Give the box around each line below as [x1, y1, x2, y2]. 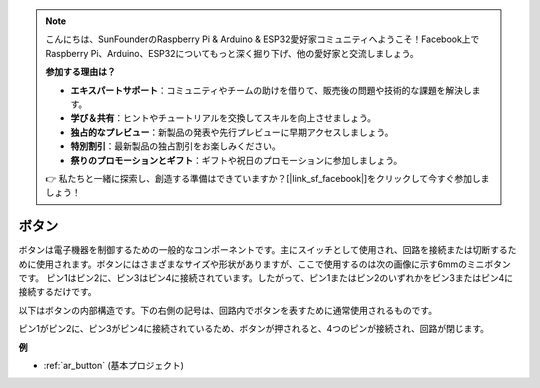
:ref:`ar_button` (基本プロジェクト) [43, 359, 185, 371]
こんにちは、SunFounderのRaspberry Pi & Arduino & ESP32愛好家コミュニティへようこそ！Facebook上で [45, 33, 480, 45]
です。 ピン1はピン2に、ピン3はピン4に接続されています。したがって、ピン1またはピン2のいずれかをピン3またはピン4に [18, 271, 514, 284]
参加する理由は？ [45, 66, 116, 78]
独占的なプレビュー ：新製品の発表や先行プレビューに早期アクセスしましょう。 [70, 126, 394, 138]
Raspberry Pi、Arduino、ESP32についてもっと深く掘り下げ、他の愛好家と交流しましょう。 [45, 47, 419, 59]
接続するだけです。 [18, 286, 97, 298]
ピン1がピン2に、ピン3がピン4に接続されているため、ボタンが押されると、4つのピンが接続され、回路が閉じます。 [18, 323, 490, 335]
